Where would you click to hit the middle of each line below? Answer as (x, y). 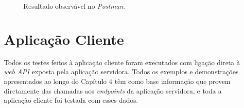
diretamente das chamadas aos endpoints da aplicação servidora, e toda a (113, 90)
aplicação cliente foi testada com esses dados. (71, 100)
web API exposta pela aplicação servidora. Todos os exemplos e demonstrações (121, 72)
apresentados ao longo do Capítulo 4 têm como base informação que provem (117, 81)
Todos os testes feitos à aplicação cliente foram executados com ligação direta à (122, 62)
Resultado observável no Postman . (74, 6)
